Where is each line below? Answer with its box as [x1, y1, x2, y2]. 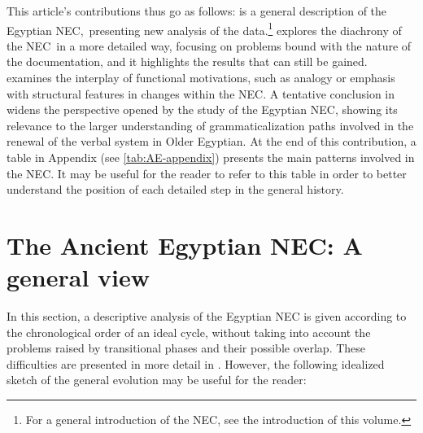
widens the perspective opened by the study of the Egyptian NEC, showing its [7, 101, 398, 118]
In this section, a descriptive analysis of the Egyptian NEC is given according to [7, 308, 407, 325]
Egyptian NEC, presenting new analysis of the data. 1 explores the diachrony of [7, 19, 402, 38]
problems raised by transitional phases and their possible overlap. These [7, 339, 366, 356]
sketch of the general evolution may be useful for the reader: [7, 371, 307, 388]
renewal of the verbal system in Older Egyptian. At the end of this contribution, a [7, 133, 416, 150]
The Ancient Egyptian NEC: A [7, 228, 363, 261]
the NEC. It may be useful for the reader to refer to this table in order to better [7, 164, 407, 182]
